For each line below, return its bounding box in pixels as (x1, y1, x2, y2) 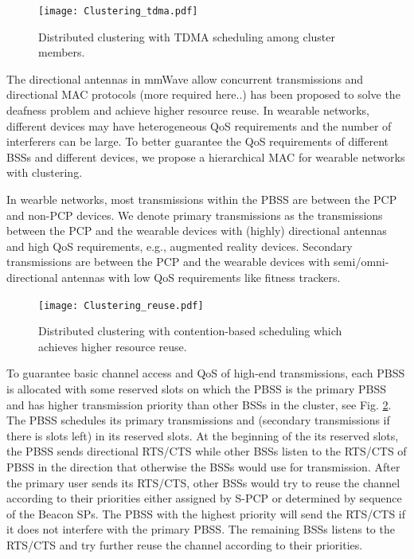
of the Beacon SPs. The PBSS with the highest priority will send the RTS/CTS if (6, 505, 406, 522)
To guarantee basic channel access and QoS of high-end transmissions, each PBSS (6, 365, 405, 381)
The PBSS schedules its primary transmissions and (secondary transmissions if (6, 412, 390, 428)
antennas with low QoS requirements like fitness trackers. (61, 268, 341, 285)
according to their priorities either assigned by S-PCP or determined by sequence (6, 490, 402, 506)
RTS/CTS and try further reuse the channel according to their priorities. (6, 536, 363, 553)
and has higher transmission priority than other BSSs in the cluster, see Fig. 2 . (6, 396, 392, 412)
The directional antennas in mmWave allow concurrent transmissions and (6, 70, 364, 87)
